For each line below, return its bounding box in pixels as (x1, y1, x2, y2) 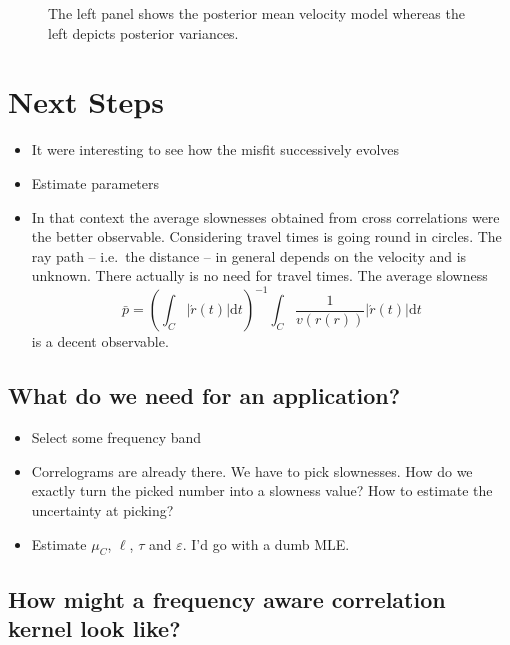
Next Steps (8, 81, 164, 122)
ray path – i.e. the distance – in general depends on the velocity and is (31, 245, 467, 266)
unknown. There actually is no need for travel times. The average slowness (31, 265, 488, 286)
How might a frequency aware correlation (8, 583, 446, 614)
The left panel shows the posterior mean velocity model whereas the (48, 3, 465, 23)
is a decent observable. (31, 331, 169, 352)
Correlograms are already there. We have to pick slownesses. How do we (31, 460, 473, 481)
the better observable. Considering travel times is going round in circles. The (31, 226, 502, 247)
